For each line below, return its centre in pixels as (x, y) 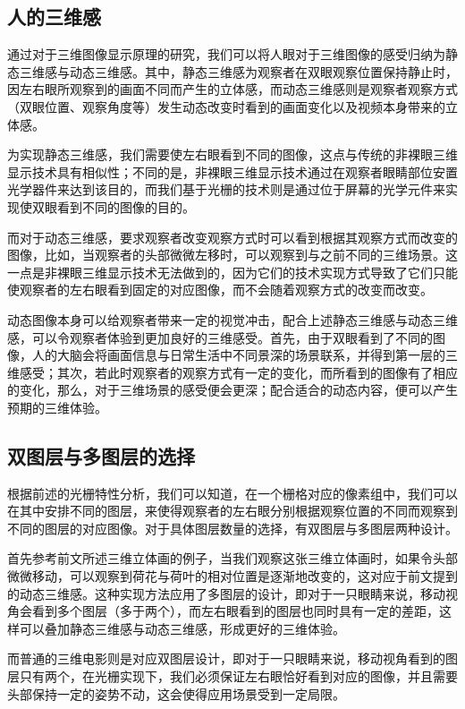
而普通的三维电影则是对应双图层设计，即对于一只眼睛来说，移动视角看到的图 (232, 658)
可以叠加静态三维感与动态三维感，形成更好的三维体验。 (182, 628)
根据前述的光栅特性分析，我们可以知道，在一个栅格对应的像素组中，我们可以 (232, 493)
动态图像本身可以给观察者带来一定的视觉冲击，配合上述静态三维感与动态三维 (232, 319)
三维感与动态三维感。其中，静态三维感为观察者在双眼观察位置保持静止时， (238, 71)
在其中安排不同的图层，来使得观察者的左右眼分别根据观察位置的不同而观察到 (232, 511)
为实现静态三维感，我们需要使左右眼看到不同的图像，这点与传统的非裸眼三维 (232, 154)
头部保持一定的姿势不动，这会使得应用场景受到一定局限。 (176, 693)
